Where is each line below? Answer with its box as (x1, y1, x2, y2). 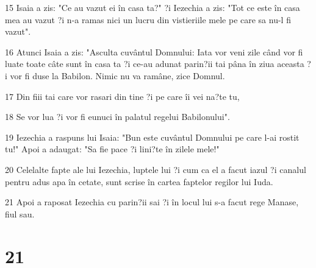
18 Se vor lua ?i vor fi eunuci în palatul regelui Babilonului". (5, 110, 230, 123)
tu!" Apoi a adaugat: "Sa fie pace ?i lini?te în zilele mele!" (5, 143, 220, 155)
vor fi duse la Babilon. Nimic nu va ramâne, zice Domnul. (10, 69, 225, 82)
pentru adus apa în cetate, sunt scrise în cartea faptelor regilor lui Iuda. (5, 175, 273, 188)
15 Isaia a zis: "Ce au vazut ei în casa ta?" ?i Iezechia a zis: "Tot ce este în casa (5, 1, 300, 13)
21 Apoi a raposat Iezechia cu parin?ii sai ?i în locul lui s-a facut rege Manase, (5, 196, 299, 208)
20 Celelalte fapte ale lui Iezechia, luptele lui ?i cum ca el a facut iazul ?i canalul (5, 163, 306, 175)
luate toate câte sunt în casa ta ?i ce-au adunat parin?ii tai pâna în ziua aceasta (5, 57, 304, 70)
